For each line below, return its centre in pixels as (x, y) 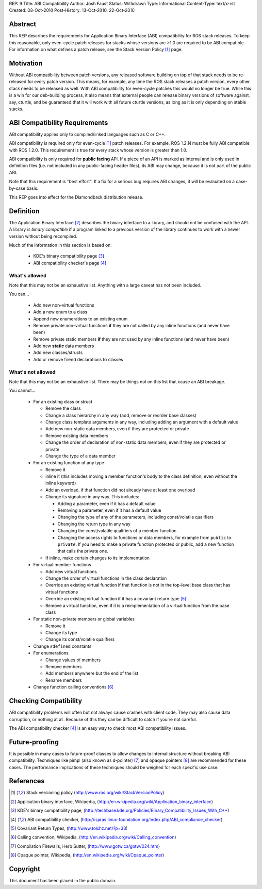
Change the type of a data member (81, 456)
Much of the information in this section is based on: (60, 245)
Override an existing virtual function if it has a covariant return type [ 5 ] (116, 599)
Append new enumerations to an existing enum (81, 319)
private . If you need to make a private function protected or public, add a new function (146, 544)
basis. (33, 188)
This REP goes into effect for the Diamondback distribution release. (76, 197)
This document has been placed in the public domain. (63, 881)
